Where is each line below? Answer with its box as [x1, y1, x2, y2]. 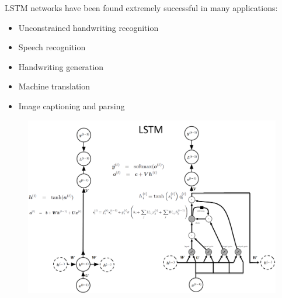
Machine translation [18, 80, 90, 92]
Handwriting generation [18, 60, 103, 72]
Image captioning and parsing [18, 99, 125, 112]
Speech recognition [18, 41, 86, 53]
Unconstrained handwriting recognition [18, 21, 159, 33]
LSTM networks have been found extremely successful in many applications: [5, 2, 278, 13]
